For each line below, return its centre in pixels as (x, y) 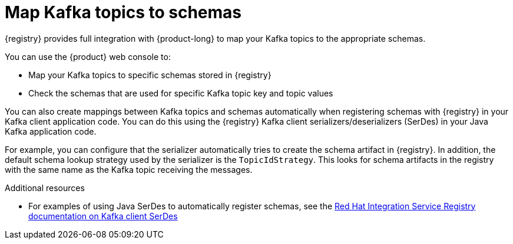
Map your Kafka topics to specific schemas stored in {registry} (150, 75)
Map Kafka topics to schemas (123, 12)
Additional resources (45, 188)
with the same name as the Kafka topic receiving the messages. (129, 169)
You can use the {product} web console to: (88, 56)
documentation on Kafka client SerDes (103, 216)
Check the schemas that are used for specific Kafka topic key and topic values (181, 93)
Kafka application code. (51, 131)
